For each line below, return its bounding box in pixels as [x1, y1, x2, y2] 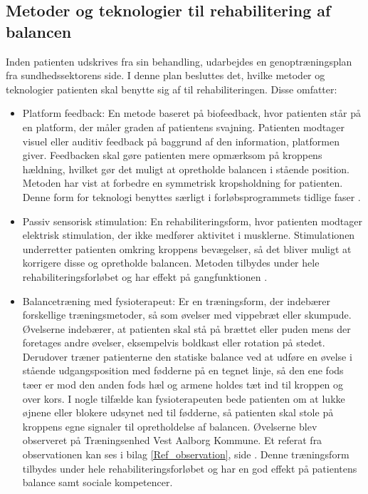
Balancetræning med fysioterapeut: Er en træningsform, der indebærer [22, 293, 330, 308]
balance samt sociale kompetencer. [22, 475, 173, 490]
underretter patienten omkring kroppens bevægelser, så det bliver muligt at [22, 241, 352, 256]
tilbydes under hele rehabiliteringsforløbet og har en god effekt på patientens [22, 460, 357, 475]
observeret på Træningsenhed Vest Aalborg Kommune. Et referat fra [22, 433, 322, 448]
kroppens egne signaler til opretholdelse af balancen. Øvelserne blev [22, 418, 317, 433]
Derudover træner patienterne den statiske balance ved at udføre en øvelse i [22, 349, 352, 364]
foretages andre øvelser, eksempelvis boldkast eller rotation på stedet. [22, 335, 325, 350]
